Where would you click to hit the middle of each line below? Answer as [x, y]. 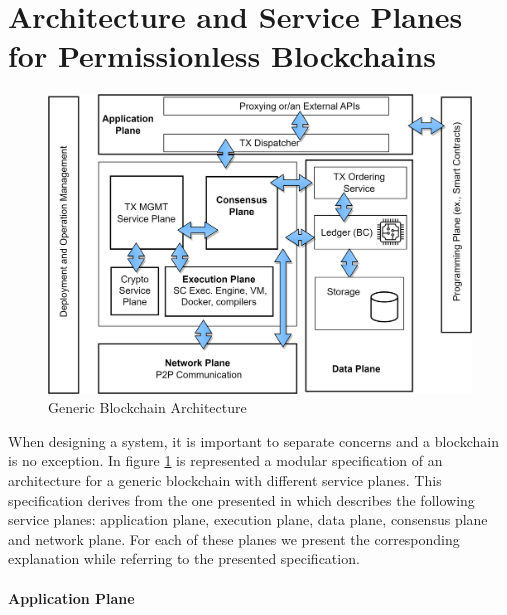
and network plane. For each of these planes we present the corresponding [234, 538]
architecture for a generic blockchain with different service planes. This [225, 480]
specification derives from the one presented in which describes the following [241, 499]
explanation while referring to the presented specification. [184, 558]
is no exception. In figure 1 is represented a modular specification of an [225, 460]
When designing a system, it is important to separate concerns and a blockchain [253, 440]
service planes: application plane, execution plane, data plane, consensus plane [248, 519]
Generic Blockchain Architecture [147, 407]
